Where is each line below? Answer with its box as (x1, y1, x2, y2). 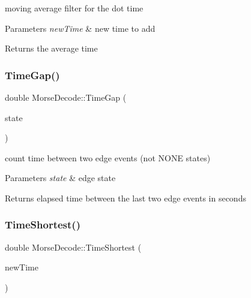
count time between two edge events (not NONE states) (5, 151, 211, 164)
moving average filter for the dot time (5, 2, 144, 14)
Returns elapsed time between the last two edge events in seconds (5, 191, 246, 204)
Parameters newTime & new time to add (5, 22, 156, 34)
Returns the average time (5, 42, 98, 55)
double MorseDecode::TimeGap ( (5, 91, 127, 103)
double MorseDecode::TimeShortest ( (5, 240, 142, 253)
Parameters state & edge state (5, 171, 116, 184)
